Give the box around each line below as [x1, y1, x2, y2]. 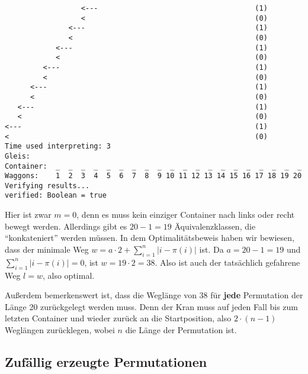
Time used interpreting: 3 [5, 142, 111, 151]
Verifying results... [5, 181, 90, 190]
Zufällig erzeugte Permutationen [5, 352, 207, 370]
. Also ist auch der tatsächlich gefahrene [155, 256, 300, 268]
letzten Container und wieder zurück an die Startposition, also [5, 312, 232, 324]
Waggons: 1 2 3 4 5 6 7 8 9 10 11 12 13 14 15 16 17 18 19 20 [5, 172, 302, 180]
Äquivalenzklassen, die [174, 220, 256, 232]
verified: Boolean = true [5, 191, 107, 200]
